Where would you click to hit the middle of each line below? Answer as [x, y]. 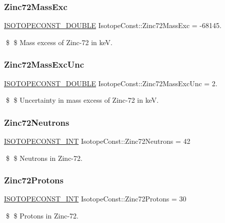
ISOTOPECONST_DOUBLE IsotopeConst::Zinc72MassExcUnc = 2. [111, 83]
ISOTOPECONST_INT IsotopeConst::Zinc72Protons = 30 [95, 199]
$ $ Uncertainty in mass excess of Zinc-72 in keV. [82, 100]
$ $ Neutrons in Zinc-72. [44, 158]
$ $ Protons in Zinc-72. [42, 216]
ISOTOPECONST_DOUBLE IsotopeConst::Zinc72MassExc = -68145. [113, 25]
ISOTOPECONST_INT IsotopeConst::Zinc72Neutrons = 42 [97, 141]
